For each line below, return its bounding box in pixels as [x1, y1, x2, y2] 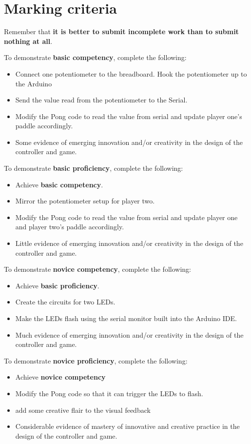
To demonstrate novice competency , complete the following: [4, 264, 191, 274]
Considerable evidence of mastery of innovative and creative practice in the [15, 421, 240, 431]
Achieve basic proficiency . [15, 280, 99, 290]
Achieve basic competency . [15, 179, 103, 189]
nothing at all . [4, 36, 53, 46]
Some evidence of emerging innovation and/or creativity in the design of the [15, 137, 243, 147]
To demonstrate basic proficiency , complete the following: [4, 163, 183, 173]
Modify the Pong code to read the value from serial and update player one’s [15, 111, 242, 121]
